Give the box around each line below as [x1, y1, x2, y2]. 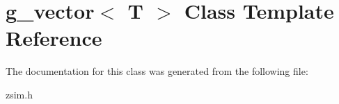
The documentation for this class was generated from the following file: [6, 64, 308, 78]
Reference [6, 24, 102, 52]
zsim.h [6, 87, 33, 101]
